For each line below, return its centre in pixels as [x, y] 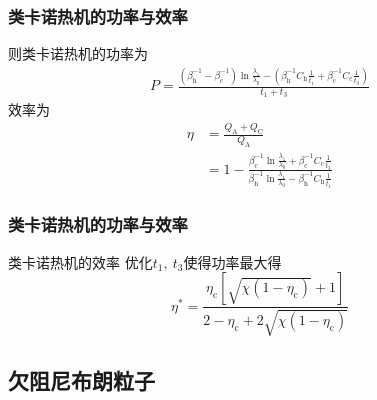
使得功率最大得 [232, 261]
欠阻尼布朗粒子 [81, 380]
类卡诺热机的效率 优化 [80, 261]
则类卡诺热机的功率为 [78, 53]
